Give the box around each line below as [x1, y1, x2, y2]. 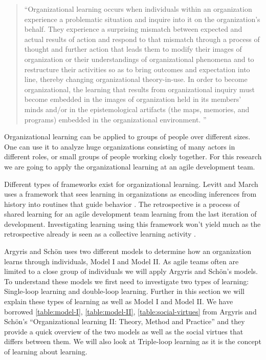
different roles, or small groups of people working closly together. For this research [4, 151, 262, 162]
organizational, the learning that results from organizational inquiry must [24, 83, 255, 94]
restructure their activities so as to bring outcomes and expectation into [24, 63, 250, 74]
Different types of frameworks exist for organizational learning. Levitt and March [4, 178, 258, 189]
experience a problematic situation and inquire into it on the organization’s [24, 13, 260, 24]
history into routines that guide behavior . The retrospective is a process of [4, 198, 240, 209]
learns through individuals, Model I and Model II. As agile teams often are [4, 256, 239, 266]
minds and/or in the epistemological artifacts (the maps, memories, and [24, 103, 250, 114]
